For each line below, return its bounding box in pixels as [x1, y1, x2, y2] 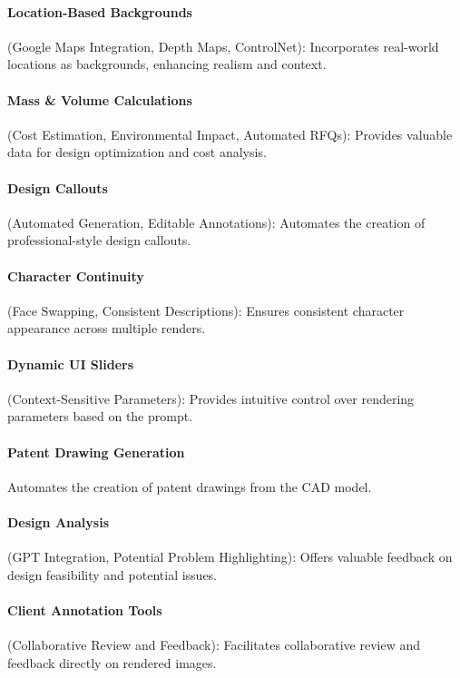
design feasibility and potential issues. [7, 565, 218, 584]
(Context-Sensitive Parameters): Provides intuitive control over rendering [7, 388, 415, 408]
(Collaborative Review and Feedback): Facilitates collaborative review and [7, 635, 421, 654]
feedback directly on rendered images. [7, 653, 217, 672]
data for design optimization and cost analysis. [7, 142, 267, 162]
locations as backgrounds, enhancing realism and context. [7, 54, 327, 74]
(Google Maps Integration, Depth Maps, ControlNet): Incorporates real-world [7, 36, 439, 55]
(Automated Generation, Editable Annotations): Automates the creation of [7, 212, 426, 231]
